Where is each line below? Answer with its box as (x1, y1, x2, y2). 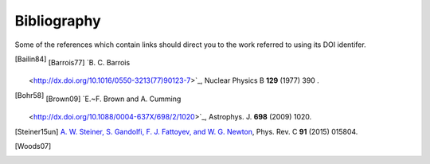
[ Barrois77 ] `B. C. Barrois (48, 57, 131, 67)
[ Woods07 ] (14, 141, 52, 150)
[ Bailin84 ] (14, 54, 47, 64)
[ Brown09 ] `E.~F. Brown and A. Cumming (45, 94, 182, 103)
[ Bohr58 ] (14, 90, 45, 100)
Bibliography (14, 12, 101, 29)
